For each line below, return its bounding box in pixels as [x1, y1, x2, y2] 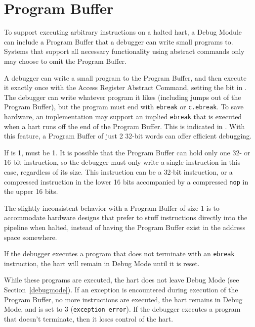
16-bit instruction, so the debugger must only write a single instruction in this [4, 157, 241, 167]
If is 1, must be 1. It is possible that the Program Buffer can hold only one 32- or [4, 147, 251, 157]
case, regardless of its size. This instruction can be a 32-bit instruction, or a [4, 166, 233, 177]
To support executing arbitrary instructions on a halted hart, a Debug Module [4, 27, 242, 37]
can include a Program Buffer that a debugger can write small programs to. [4, 36, 233, 47]
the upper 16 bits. [4, 186, 58, 196]
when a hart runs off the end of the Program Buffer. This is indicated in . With [4, 121, 245, 131]
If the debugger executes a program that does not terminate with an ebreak [4, 248, 235, 259]
